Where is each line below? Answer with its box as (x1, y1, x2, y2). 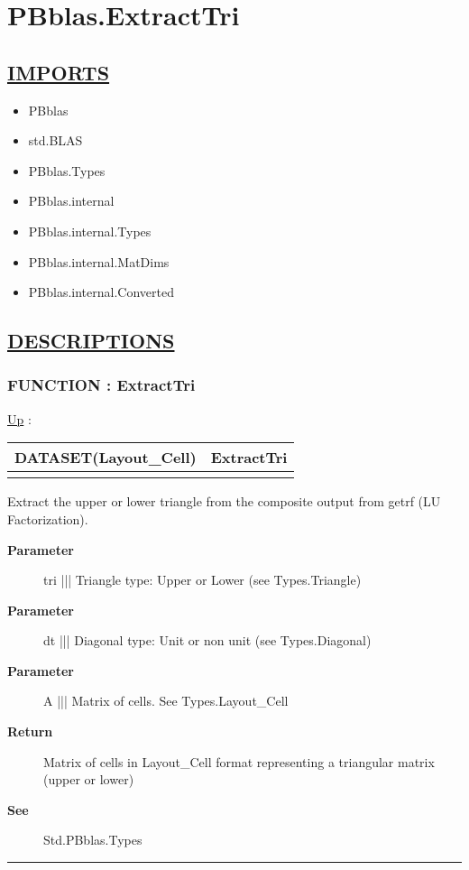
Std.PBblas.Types (43, 830, 143, 849)
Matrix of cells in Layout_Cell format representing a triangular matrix (43, 752, 435, 771)
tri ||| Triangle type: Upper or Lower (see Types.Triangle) (43, 570, 362, 589)
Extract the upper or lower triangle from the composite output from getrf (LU (7, 492, 441, 511)
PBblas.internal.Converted (28, 282, 174, 301)
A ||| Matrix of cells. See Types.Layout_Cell (43, 691, 289, 710)
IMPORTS (7, 58, 110, 86)
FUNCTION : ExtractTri (7, 374, 196, 396)
